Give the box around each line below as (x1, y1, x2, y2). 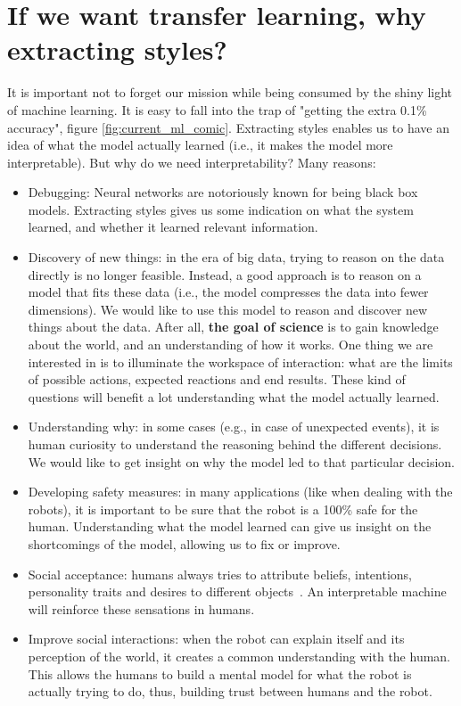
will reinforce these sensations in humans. (28, 599, 255, 618)
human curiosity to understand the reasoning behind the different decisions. (28, 435, 442, 453)
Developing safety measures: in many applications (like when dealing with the (28, 482, 453, 501)
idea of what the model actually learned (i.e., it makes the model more (7, 135, 393, 154)
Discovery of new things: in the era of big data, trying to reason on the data (28, 248, 445, 267)
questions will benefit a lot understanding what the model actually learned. (28, 387, 440, 406)
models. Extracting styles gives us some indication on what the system (28, 200, 414, 218)
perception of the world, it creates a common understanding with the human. (28, 646, 451, 665)
